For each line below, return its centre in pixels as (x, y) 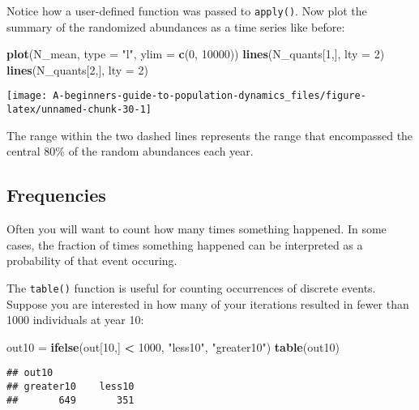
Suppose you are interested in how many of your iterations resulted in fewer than (208, 303)
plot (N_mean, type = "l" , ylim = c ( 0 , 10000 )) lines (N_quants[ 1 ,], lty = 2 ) (196, 54)
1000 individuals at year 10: (75, 320)
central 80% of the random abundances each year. (130, 151)
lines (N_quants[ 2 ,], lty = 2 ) (77, 69)
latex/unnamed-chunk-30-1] (79, 110)
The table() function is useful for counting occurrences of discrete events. (191, 287)
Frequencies (56, 195)
